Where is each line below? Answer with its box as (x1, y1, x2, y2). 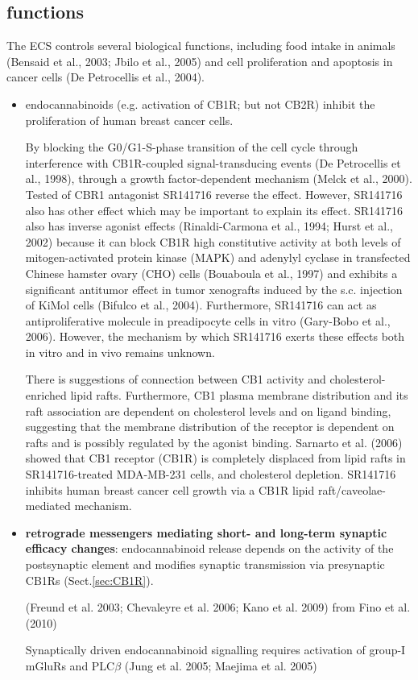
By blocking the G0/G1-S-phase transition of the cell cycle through (25, 139, 358, 155)
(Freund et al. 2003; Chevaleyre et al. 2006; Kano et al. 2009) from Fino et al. (25, 599, 411, 616)
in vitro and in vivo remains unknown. (25, 343, 215, 360)
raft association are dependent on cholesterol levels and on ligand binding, (25, 402, 391, 419)
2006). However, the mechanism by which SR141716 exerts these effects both (25, 328, 405, 345)
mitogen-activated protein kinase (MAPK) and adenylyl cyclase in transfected (25, 249, 411, 266)
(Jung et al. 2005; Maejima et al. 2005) (124, 657, 317, 674)
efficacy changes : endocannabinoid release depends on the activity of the (25, 540, 394, 557)
